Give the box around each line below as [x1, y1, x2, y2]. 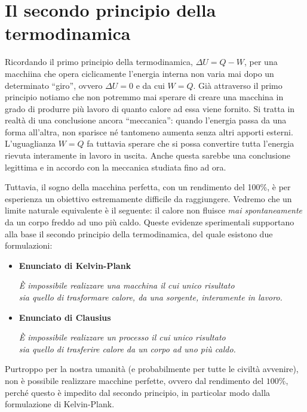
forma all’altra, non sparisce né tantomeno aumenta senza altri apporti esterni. [5, 125, 293, 138]
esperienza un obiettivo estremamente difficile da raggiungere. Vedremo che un [5, 192, 292, 205]
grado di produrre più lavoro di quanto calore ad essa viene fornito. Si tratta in [5, 102, 295, 114]
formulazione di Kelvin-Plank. [5, 398, 115, 410]
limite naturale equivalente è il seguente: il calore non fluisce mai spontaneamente [5, 204, 303, 216]
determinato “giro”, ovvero [5, 79, 103, 91]
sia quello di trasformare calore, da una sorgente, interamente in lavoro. [19, 291, 283, 303]
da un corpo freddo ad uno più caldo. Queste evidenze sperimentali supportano [5, 216, 294, 228]
